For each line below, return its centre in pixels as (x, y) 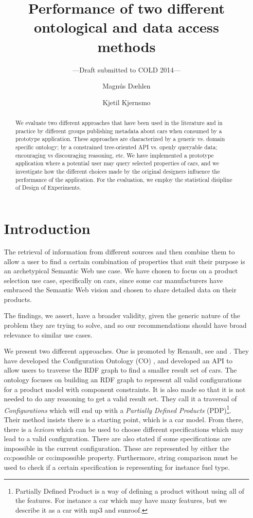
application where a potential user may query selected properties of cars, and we (117, 163)
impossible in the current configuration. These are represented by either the (117, 448)
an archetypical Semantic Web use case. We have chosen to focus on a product (121, 271)
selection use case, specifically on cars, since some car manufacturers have (113, 280)
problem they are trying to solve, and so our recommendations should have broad (125, 325)
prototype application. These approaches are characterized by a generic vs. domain (120, 139)
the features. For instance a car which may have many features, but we (121, 500)
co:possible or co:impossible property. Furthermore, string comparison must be (121, 457)
